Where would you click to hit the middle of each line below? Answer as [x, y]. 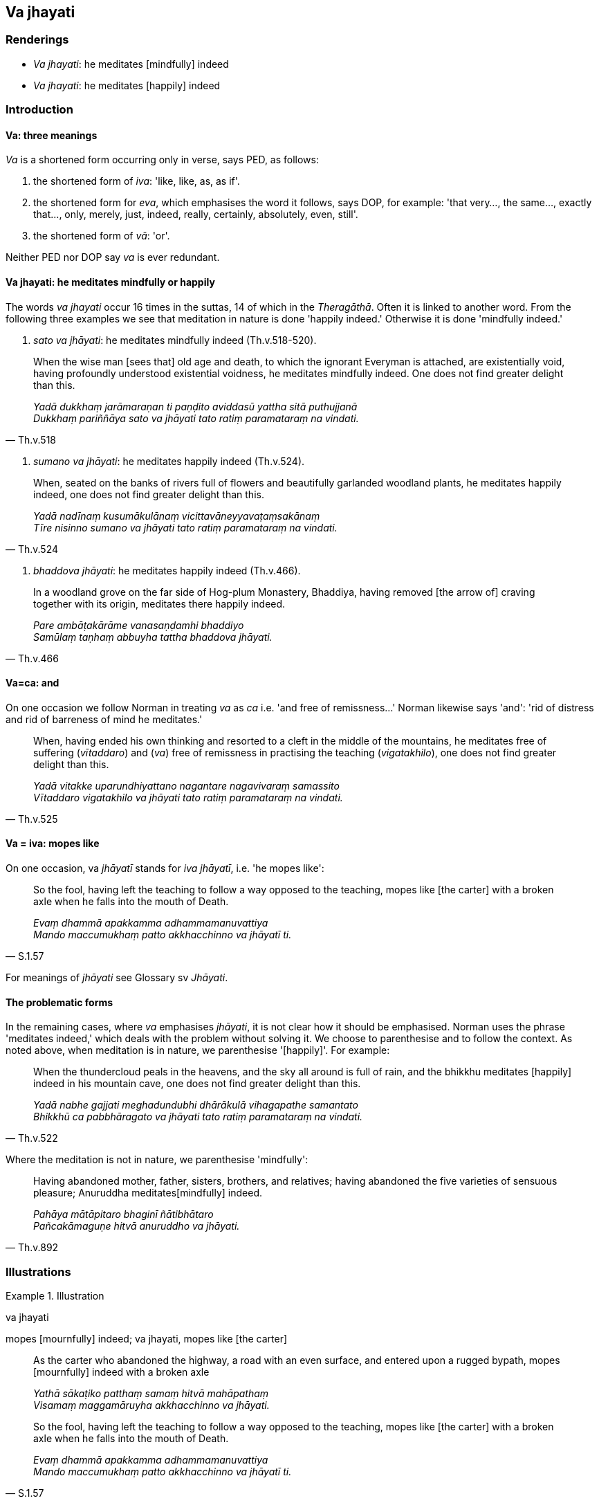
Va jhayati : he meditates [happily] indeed [127, 85]
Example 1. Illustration [55, 1296]
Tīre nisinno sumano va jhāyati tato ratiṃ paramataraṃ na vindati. [185, 527]
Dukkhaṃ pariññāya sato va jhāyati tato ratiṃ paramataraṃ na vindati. [196, 418]
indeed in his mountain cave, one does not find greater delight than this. [197, 1084]
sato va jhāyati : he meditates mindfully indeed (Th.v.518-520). [175, 340]
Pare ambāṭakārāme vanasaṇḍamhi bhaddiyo [139, 625]
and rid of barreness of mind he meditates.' [104, 719]
